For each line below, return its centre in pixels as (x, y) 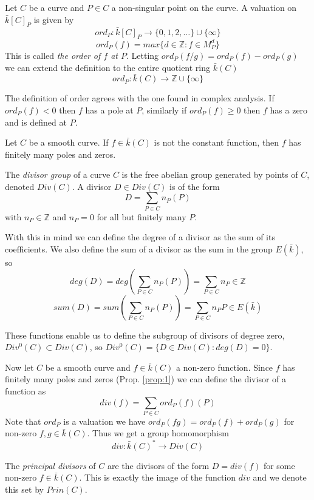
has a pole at (109, 110)
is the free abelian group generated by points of (210, 174)
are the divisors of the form (158, 465)
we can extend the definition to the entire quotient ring (108, 67)
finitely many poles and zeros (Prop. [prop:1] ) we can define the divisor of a (146, 379)
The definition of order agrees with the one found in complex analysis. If (140, 98)
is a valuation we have (104, 421)
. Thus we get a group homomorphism (158, 433)
